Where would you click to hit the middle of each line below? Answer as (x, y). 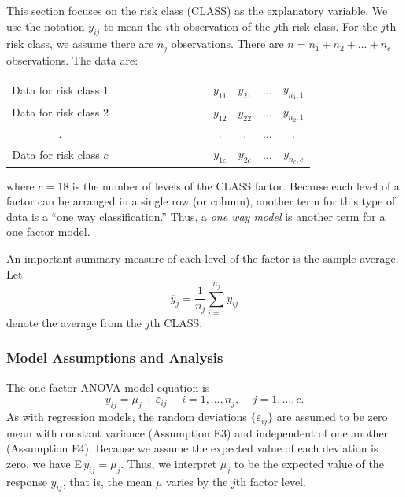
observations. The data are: (72, 59)
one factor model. (48, 232)
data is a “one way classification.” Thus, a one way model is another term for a (196, 216)
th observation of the (220, 26)
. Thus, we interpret (169, 463)
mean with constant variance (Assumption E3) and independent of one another (197, 432)
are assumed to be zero (332, 417)
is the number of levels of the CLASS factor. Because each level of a (236, 185)
